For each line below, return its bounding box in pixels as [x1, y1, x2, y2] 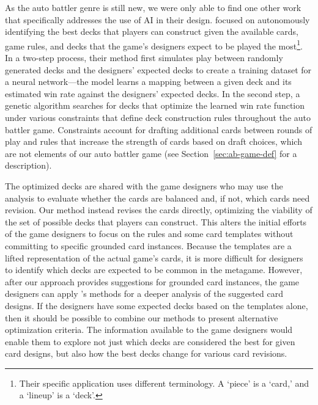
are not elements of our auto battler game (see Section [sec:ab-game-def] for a [5, 147, 297, 159]
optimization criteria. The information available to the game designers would [5, 323, 293, 336]
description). [5, 159, 52, 172]
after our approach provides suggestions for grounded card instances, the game [5, 275, 300, 288]
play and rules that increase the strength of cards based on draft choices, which [5, 135, 302, 148]
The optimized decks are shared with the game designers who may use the [5, 179, 283, 192]
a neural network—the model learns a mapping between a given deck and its [5, 75, 292, 88]
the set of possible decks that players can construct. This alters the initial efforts [5, 215, 307, 228]
